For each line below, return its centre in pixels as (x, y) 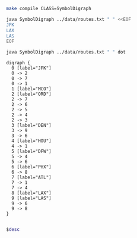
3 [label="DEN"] (31, 126)
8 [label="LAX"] (31, 193)
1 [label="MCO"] (31, 89)
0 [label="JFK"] (31, 68)
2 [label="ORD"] (31, 94)
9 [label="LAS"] (31, 198)
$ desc (13, 230)
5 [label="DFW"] (31, 152)
